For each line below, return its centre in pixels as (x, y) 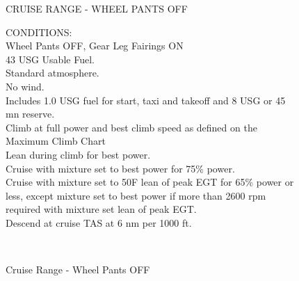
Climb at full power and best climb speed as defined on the (131, 127)
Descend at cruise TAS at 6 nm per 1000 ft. (99, 222)
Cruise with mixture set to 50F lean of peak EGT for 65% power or (150, 182)
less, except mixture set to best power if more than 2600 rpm (136, 195)
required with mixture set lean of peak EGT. (101, 209)
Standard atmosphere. (52, 73)
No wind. (25, 86)
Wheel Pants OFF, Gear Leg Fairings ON (95, 46)
